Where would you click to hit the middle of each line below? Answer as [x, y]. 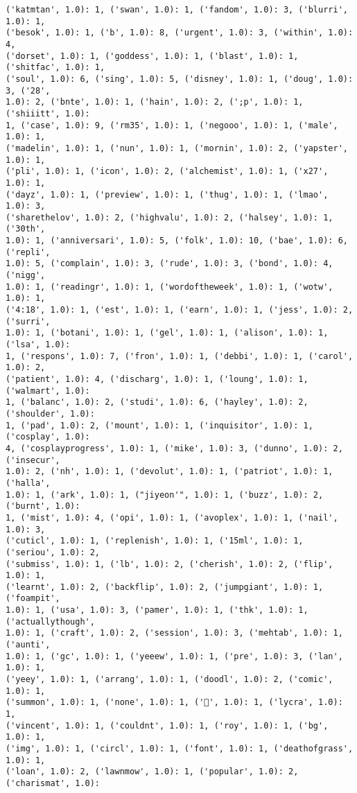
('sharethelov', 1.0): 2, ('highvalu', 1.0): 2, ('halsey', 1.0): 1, [169, 217]
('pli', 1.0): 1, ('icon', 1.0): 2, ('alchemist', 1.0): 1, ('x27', [167, 172]
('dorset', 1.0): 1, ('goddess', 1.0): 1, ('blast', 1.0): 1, [152, 56]
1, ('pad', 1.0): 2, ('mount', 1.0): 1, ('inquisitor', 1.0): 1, [159, 425]
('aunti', [28, 645]
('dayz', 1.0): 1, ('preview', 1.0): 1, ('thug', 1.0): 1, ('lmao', [167, 194]
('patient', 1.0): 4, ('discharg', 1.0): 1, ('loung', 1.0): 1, [157, 379]
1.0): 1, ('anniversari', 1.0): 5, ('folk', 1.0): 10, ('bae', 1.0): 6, [177, 241]
